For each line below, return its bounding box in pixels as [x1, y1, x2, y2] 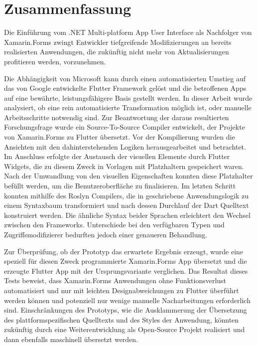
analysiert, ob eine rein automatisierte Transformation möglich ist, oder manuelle [4, 102, 252, 113]
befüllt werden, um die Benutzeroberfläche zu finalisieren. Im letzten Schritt [4, 180, 236, 191]
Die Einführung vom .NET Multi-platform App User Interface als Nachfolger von [4, 27, 252, 37]
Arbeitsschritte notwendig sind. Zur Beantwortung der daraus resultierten [4, 112, 229, 122]
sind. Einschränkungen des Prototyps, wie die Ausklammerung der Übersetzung [4, 305, 247, 315]
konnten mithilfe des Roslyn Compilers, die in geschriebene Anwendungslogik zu [4, 190, 249, 200]
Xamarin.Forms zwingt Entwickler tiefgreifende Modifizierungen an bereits [4, 36, 232, 47]
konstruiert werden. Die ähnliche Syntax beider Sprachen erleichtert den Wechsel [4, 209, 251, 220]
